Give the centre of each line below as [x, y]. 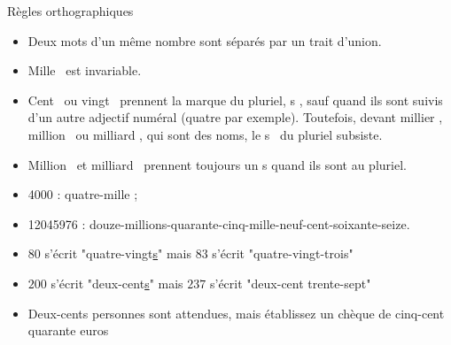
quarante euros [68, 330]
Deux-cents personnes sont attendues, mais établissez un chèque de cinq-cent [236, 313]
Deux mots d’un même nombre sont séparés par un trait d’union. [205, 40]
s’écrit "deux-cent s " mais [117, 283]
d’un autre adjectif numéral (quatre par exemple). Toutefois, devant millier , [235, 117]
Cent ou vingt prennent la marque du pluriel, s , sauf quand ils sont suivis [235, 100]
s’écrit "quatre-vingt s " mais [118, 253]
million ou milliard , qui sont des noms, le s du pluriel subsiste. [205, 134]
